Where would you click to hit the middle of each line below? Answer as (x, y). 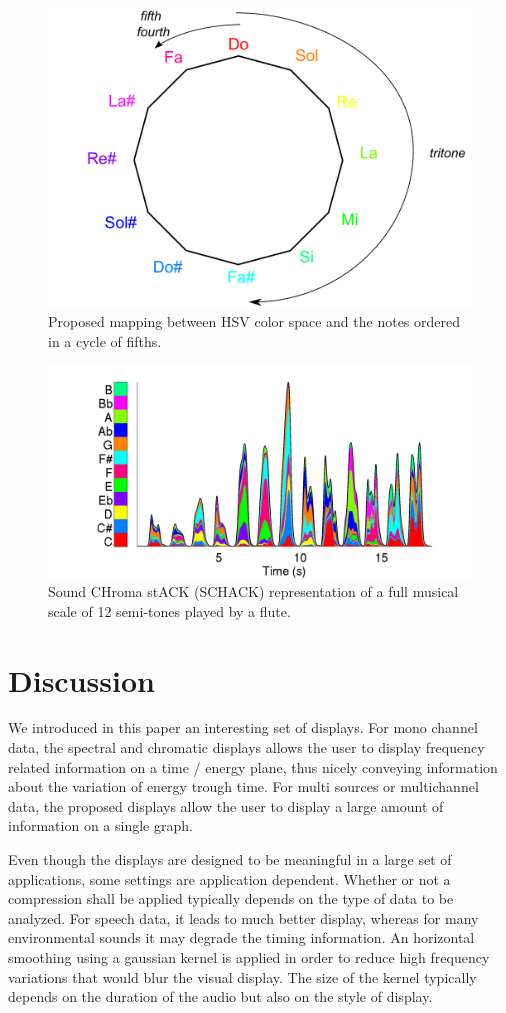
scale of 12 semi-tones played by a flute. (169, 610)
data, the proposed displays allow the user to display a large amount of (226, 805)
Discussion (81, 679)
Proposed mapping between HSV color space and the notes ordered (254, 321)
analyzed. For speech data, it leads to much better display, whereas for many (243, 917)
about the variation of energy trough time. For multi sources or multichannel (243, 786)
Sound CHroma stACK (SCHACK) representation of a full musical (253, 591)
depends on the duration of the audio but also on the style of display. (220, 996)
